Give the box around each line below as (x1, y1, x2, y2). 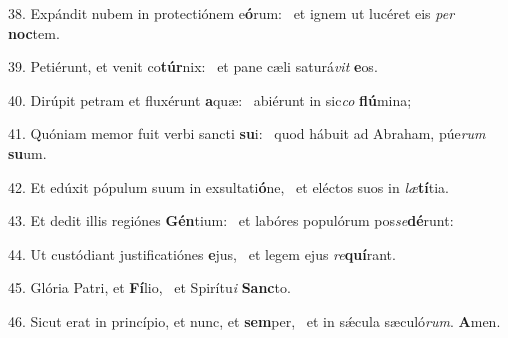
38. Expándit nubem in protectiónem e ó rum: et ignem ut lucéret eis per (8, 3, 455, 23)
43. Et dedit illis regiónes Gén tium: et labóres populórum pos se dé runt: (8, 210, 454, 231)
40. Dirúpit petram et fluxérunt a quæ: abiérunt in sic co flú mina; (8, 89, 412, 110)
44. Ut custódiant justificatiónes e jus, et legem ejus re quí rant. (8, 243, 396, 264)
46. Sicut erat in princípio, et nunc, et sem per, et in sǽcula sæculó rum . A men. (8, 310, 501, 331)
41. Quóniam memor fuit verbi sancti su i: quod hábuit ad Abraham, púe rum (8, 123, 486, 144)
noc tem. (8, 22, 60, 43)
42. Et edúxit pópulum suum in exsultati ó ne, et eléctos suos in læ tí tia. (8, 176, 449, 197)
